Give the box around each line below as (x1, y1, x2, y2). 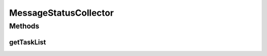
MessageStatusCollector (9, 7, 114, 18)
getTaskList (9, 38, 46, 46)
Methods (9, 22, 40, 30)
